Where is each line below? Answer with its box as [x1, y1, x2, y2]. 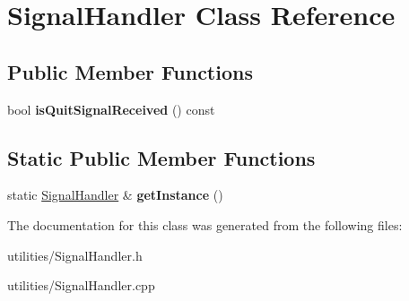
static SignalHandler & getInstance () [7, 185, 223, 204]
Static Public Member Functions [7, 143, 316, 171]
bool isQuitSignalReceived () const [7, 99, 215, 118]
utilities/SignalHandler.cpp [7, 276, 155, 295]
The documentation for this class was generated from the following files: [7, 215, 403, 234]
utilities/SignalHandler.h [7, 245, 143, 264]
